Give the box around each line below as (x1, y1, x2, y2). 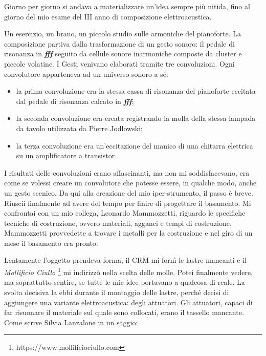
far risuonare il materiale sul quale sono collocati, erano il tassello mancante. (4, 307, 244, 318)
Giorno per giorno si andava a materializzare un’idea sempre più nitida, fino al (4, 1, 250, 11)
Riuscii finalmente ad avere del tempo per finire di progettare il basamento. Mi (4, 197, 251, 208)
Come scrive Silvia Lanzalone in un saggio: (4, 317, 138, 327)
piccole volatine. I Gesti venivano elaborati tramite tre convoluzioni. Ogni (4, 58, 235, 69)
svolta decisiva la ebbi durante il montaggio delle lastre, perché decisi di (4, 286, 229, 297)
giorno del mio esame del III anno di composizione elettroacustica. (4, 11, 212, 22)
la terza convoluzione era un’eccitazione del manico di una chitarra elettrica (16, 140, 253, 151)
